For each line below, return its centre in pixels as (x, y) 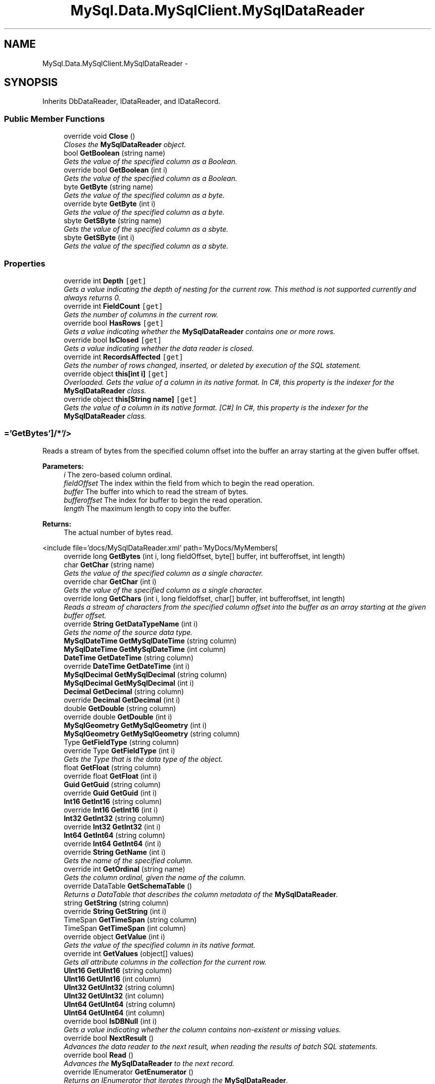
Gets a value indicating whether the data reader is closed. (159, 348)
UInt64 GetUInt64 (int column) (114, 1012)
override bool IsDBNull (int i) (110, 1021)
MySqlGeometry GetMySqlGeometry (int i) (135, 725)
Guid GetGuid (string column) (112, 784)
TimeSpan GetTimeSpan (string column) (130, 919)
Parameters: (63, 466)
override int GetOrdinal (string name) (124, 869)
